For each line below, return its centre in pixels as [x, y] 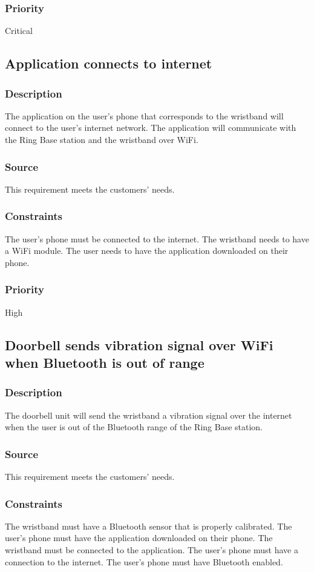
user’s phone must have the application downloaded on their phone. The [139, 538]
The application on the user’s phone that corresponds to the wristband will [144, 115]
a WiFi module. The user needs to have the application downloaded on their [147, 251]
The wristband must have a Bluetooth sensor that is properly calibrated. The [149, 526]
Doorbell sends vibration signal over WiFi [139, 344]
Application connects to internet [109, 63]
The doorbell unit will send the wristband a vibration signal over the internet [149, 415]
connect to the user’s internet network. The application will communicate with [151, 128]
